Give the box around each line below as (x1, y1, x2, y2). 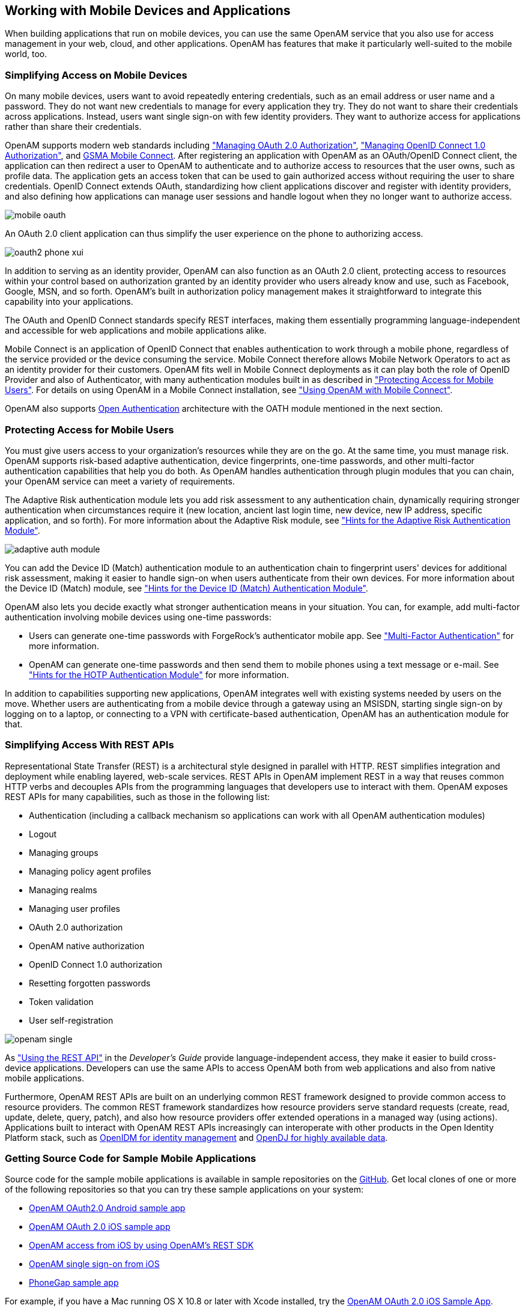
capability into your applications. (5, 296, 133, 307)
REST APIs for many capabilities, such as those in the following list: (5, 791, 270, 802)
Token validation (29, 996, 94, 1007)
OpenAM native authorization (29, 940, 145, 951)
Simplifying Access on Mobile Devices (5, 69, 187, 81)
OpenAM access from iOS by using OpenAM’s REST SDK (29, 1240, 254, 1251)
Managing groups (29, 847, 99, 858)
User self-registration (29, 1015, 114, 1025)
